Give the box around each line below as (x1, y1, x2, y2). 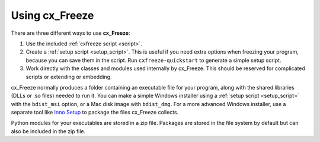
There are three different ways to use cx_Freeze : (11, 29, 130, 37)
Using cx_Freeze (11, 9, 94, 22)
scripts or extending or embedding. (25, 73, 112, 80)
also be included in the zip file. (11, 127, 86, 135)
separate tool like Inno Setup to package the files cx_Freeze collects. (11, 109, 179, 116)
